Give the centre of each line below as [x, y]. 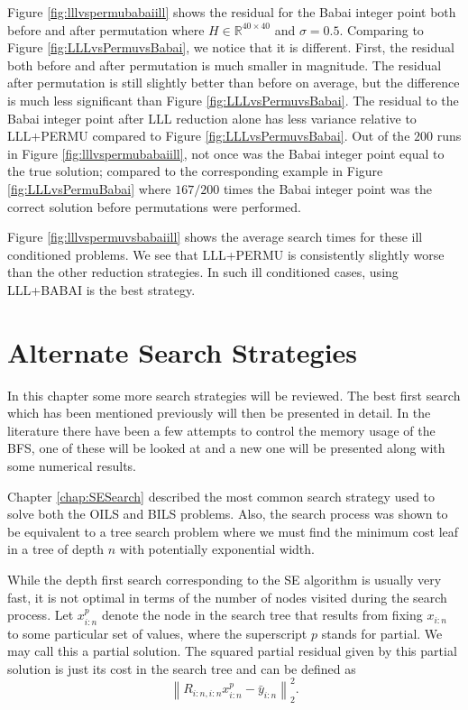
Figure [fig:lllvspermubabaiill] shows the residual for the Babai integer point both [232, 12]
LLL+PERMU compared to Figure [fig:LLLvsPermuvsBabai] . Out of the [209, 136]
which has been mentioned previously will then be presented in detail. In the [219, 413]
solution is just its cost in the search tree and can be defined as [182, 668]
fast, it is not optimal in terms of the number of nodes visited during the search [227, 597]
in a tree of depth [55, 549]
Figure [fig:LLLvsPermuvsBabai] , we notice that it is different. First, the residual [231, 47]
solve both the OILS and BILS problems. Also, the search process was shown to [228, 514]
